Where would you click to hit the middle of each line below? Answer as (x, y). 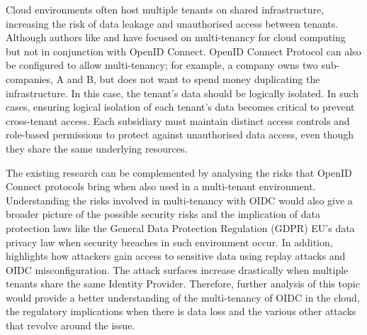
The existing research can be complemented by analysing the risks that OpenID (179, 172)
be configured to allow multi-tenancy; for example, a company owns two (162, 65)
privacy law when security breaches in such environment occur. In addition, (169, 242)
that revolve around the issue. (70, 325)
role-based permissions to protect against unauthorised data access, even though (180, 134)
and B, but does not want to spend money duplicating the (193, 78)
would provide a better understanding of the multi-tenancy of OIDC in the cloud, (183, 297)
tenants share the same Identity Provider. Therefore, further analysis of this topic (183, 284)
